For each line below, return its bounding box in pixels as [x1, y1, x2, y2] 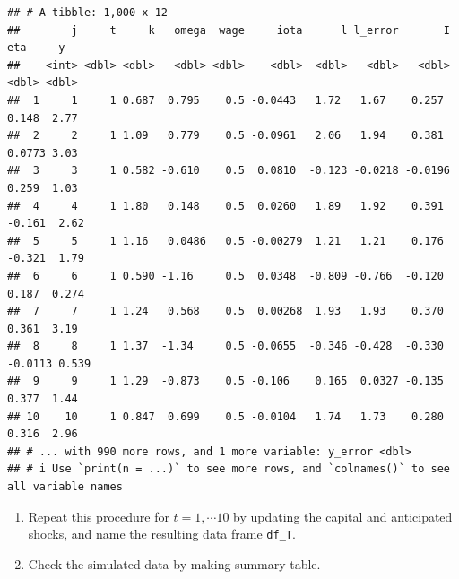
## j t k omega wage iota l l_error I [7, 23, 450, 37]
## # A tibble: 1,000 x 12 [7, 6, 168, 19]
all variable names [7, 480, 123, 494]
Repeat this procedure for [28, 506, 169, 525]
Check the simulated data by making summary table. [28, 554, 321, 573]
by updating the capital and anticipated [233, 506, 453, 525]
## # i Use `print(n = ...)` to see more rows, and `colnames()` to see [7, 462, 450, 476]
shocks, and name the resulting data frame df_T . [28, 524, 296, 543]
